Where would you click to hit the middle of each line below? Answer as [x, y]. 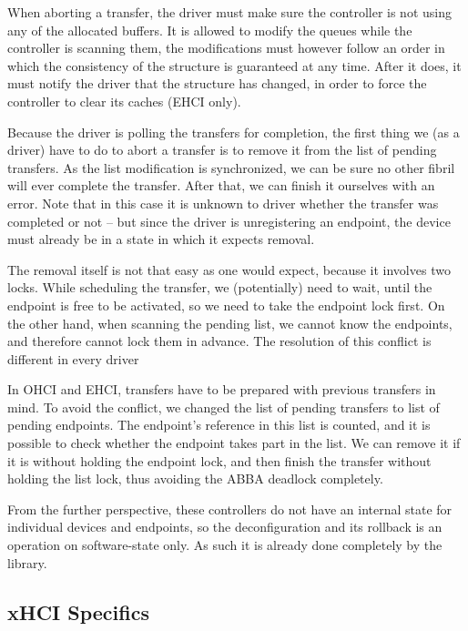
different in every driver [73, 358]
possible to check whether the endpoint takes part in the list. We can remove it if [234, 443]
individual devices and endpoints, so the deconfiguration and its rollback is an [225, 527]
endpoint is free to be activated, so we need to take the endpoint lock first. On [226, 305]
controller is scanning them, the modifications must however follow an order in [226, 48]
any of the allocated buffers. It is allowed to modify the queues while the [210, 30]
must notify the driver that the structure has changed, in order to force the [217, 83]
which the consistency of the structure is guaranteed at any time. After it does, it [234, 65]
